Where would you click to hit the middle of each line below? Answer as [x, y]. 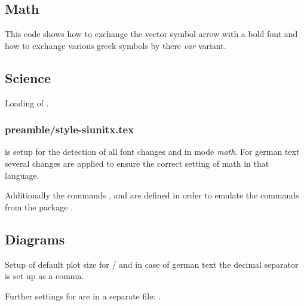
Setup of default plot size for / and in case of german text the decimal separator [152, 264]
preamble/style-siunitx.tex [70, 129]
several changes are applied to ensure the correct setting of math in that [137, 163]
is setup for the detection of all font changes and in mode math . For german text [152, 152]
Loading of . [27, 102]
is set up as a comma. [44, 276]
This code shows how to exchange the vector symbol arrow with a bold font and [151, 34]
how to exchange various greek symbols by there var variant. [116, 45]
